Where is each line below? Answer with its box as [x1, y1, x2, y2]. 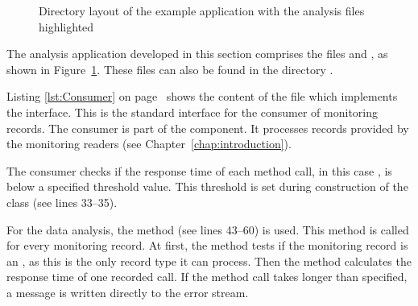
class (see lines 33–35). [6, 193, 118, 210]
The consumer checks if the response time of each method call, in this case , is [6, 162, 392, 179]
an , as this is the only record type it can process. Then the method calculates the [6, 252, 412, 269]
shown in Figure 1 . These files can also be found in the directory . [6, 60, 333, 77]
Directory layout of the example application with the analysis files [39, 2, 365, 19]
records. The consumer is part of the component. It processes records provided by [6, 119, 409, 136]
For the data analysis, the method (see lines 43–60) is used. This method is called [6, 221, 409, 238]
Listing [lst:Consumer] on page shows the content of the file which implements [6, 88, 398, 105]
